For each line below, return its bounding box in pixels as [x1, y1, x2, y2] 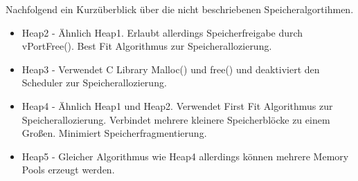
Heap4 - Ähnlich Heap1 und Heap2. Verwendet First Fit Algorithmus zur [21, 98, 333, 113]
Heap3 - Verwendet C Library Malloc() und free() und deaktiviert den [21, 61, 320, 76]
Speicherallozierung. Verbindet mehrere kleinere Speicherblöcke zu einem [21, 112, 330, 126]
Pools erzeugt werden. [21, 162, 115, 177]
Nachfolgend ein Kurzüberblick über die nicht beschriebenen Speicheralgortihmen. [6, 2, 354, 16]
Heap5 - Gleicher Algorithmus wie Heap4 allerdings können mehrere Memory [21, 149, 349, 163]
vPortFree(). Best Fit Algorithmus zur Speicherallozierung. [21, 39, 272, 53]
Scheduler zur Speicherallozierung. [21, 75, 167, 90]
